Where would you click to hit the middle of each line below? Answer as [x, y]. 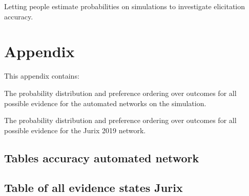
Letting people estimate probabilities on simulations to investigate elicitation [125, 6]
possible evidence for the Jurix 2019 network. [75, 130]
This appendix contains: [42, 76]
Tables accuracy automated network [102, 157]
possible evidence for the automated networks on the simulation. [105, 103]
